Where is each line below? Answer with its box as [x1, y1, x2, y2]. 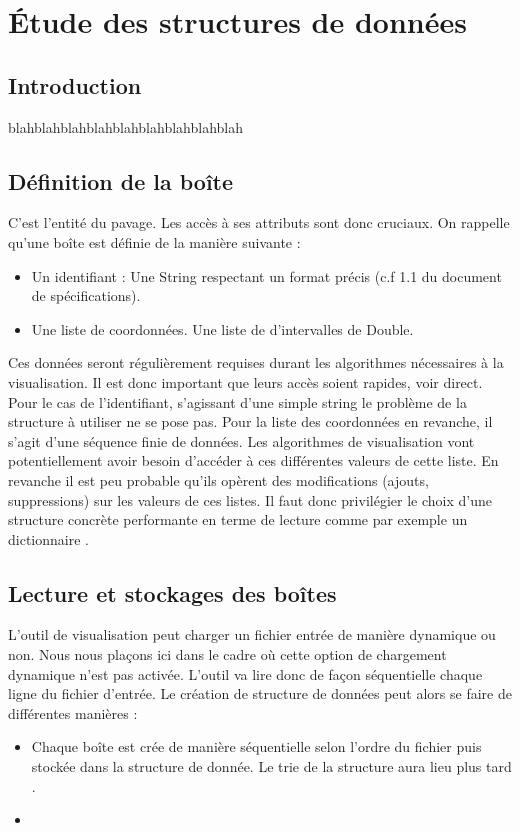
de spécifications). [31, 285, 141, 306]
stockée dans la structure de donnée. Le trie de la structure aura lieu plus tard [31, 756, 512, 777]
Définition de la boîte [8, 165, 234, 196]
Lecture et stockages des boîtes [8, 577, 337, 608]
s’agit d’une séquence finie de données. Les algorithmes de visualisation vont [8, 430, 475, 451]
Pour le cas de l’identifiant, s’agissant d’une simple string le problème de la [8, 391, 467, 412]
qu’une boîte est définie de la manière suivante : [8, 231, 301, 252]
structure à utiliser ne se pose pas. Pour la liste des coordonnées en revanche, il [8, 411, 493, 432]
